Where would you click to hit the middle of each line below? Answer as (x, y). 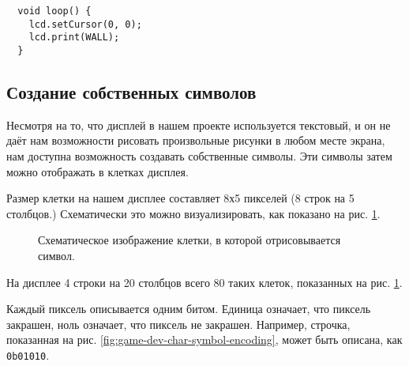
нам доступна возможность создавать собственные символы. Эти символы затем (199, 156)
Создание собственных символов (131, 92)
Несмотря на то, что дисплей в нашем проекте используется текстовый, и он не (199, 125)
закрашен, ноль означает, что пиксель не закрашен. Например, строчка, (178, 324)
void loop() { (54, 11)
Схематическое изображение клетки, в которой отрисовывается (189, 240)
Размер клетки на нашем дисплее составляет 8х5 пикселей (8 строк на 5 (180, 198)
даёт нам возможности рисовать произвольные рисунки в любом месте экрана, (196, 140)
